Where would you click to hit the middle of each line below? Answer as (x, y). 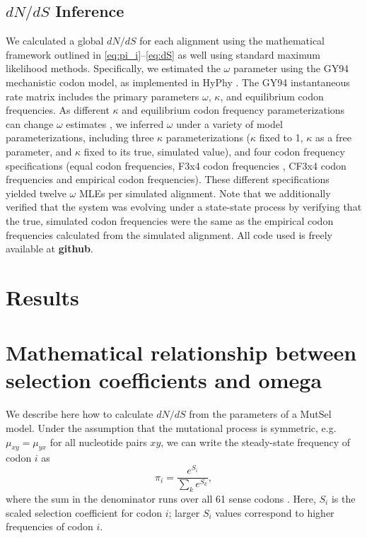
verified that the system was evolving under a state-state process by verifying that (184, 207)
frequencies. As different (58, 110)
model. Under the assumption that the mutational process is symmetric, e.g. (171, 427)
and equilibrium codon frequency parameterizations (233, 110)
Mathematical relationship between (181, 352)
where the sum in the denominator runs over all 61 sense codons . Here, (161, 498)
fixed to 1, (281, 138)
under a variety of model (229, 123)
